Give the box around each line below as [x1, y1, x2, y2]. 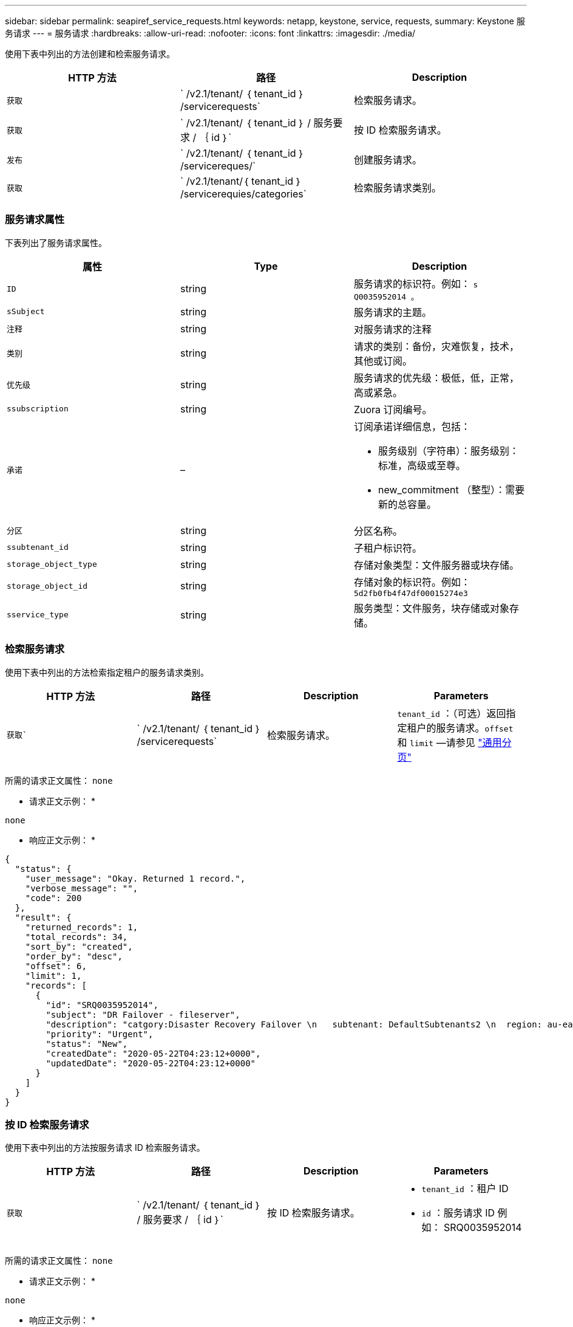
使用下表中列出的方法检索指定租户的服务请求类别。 [5, 667, 209, 677]
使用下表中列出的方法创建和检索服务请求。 [5, 49, 175, 59]
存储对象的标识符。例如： [353, 575, 470, 588]
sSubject [7, 307, 45, 317]
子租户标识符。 [353, 541, 422, 554]
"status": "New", [46, 1038, 128, 1049]
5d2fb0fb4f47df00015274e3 [353, 588, 468, 598]
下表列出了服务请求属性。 [5, 237, 107, 248]
